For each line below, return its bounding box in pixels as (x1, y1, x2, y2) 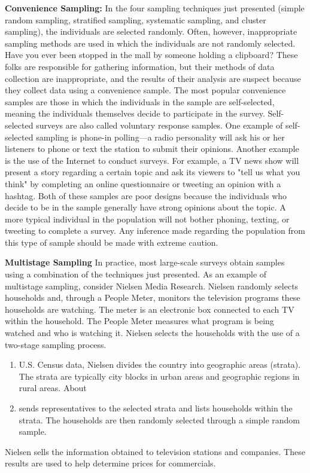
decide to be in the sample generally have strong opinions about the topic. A (5, 201, 286, 213)
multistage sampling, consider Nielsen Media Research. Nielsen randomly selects (5, 279, 299, 292)
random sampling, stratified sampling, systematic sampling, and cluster (5, 13, 266, 26)
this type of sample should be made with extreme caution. (5, 236, 218, 248)
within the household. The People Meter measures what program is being (5, 315, 274, 327)
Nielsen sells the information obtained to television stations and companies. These (5, 445, 305, 457)
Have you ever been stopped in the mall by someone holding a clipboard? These (5, 48, 298, 61)
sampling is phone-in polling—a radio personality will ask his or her (36, 130, 285, 143)
